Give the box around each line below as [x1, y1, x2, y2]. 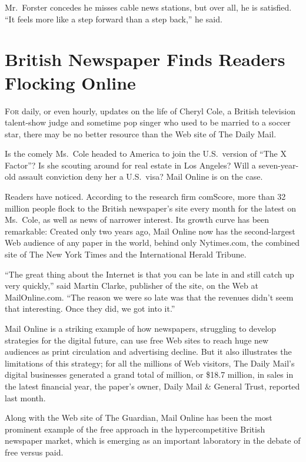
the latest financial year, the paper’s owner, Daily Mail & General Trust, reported [5, 379, 300, 392]
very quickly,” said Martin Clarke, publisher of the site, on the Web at [5, 279, 258, 292]
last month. [5, 391, 46, 404]
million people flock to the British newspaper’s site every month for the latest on [5, 202, 296, 214]
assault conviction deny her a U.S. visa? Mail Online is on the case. [18, 170, 263, 183]
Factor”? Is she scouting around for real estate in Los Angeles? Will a [5, 159, 256, 171]
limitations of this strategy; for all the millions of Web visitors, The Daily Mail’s [5, 357, 295, 369]
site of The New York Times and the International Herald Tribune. [5, 248, 247, 260]
